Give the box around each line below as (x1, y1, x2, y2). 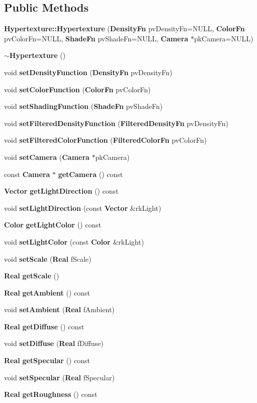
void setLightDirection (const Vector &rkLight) (4, 202, 161, 213)
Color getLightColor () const (4, 219, 102, 230)
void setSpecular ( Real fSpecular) (4, 372, 115, 382)
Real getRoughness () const (4, 389, 98, 399)
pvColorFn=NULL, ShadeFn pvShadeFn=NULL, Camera (4, 33, 189, 43)
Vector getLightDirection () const (4, 186, 119, 196)
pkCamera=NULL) (194, 33, 253, 43)
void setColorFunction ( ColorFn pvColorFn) (4, 84, 151, 94)
